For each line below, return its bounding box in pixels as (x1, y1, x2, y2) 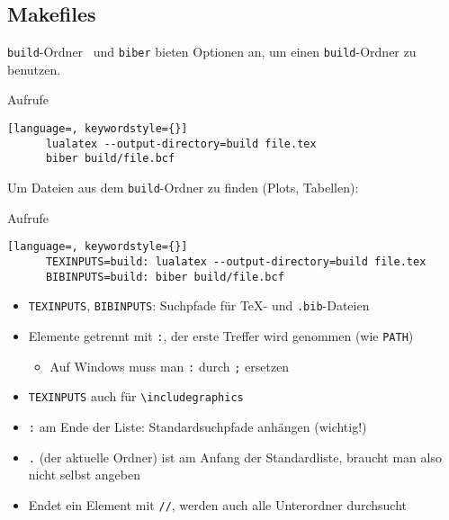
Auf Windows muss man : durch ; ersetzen (49, 356, 290, 375)
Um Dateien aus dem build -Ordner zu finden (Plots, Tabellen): (7, 178, 359, 197)
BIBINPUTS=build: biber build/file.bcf (45, 270, 284, 283)
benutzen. (7, 59, 61, 78)
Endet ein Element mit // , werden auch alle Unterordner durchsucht (28, 495, 408, 514)
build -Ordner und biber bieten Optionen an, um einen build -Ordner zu (7, 42, 417, 61)
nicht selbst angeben (28, 465, 141, 484)
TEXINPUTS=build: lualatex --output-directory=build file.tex (45, 255, 427, 268)
